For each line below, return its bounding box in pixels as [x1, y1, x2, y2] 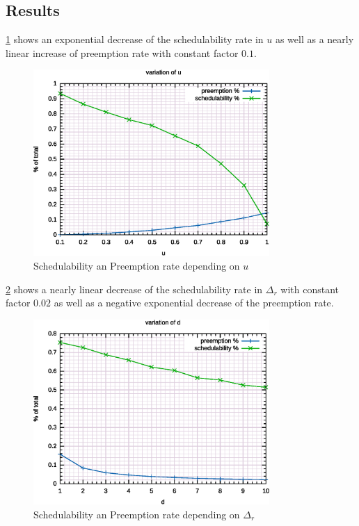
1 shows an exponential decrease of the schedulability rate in [6, 32, 264, 47]
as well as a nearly [275, 32, 354, 47]
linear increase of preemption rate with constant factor [6, 45, 239, 60]
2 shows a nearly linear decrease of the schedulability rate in [6, 281, 263, 296]
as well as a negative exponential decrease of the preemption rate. [54, 295, 334, 310]
